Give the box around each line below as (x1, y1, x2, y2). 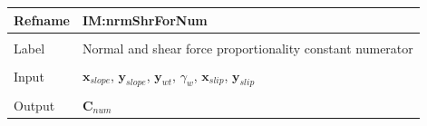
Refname (14, 10, 70, 29)
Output (14, 95, 55, 114)
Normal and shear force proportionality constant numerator (82, 38, 413, 57)
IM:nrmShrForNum (82, 10, 208, 29)
